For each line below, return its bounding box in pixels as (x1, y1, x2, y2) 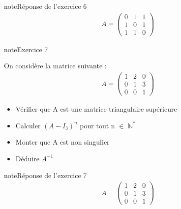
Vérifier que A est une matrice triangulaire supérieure (15, 104, 177, 114)
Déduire (15, 153, 39, 163)
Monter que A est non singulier (15, 137, 110, 147)
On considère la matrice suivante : (4, 60, 107, 71)
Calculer (15, 120, 41, 130)
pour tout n (80, 120, 115, 130)
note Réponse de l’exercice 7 (4, 170, 87, 180)
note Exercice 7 (4, 44, 48, 54)
